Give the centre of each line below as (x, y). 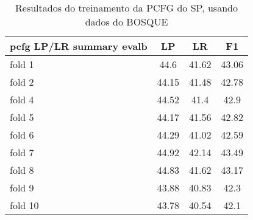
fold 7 (22, 152)
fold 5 (22, 117)
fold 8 (22, 170)
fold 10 (24, 205)
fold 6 (22, 135)
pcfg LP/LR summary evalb (79, 46)
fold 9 (22, 187)
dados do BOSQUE (127, 22)
